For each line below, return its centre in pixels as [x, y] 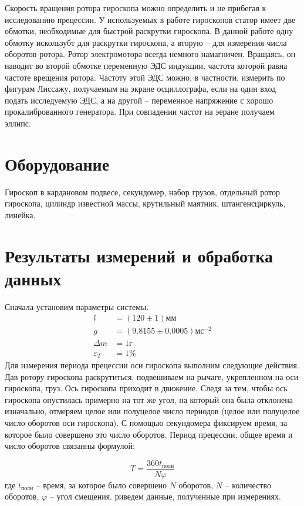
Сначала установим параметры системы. [77, 306]
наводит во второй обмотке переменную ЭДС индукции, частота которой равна [146, 65]
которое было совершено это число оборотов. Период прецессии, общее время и [149, 434]
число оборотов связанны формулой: [70, 446]
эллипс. [18, 123]
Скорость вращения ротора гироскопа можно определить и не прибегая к [136, 8]
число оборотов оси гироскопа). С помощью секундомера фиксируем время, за [146, 422]
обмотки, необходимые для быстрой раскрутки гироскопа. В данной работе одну [149, 31]
